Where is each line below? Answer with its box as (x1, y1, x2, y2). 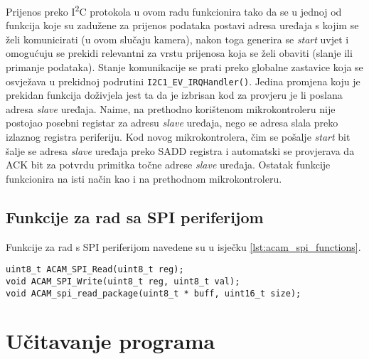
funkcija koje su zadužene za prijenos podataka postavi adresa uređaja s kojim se (6, 18, 359, 33)
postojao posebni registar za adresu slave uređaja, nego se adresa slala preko (6, 115, 338, 130)
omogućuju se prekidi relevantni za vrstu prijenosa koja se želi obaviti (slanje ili (6, 45, 353, 60)
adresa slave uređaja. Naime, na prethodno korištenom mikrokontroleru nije (6, 101, 336, 116)
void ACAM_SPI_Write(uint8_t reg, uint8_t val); (6, 276, 240, 286)
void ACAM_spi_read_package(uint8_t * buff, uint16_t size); (6, 288, 301, 299)
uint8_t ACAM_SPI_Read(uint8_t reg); (6, 264, 184, 275)
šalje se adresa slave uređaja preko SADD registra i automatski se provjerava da (6, 143, 355, 158)
